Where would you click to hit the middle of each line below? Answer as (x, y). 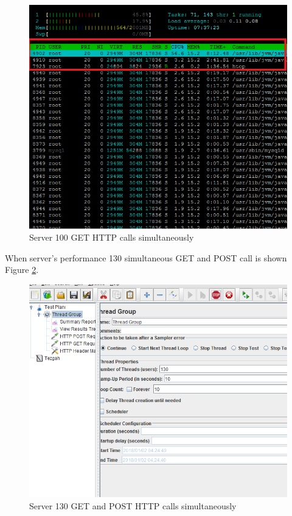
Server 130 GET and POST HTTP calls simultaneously (133, 506)
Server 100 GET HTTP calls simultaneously (112, 237)
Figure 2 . (22, 270)
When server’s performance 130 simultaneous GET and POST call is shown (146, 257)
